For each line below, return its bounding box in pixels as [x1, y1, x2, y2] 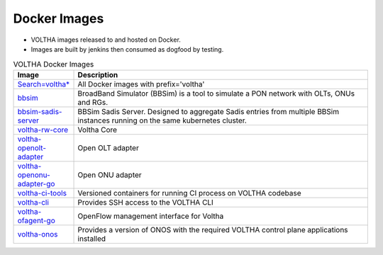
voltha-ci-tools [17, 188, 67, 198]
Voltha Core [77, 125, 117, 135]
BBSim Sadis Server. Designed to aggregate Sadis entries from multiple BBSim [77, 106, 340, 116]
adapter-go [17, 178, 55, 188]
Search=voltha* [17, 79, 70, 89]
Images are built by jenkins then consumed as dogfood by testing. [30, 45, 224, 53]
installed [77, 234, 106, 244]
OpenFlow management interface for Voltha [77, 211, 224, 221]
